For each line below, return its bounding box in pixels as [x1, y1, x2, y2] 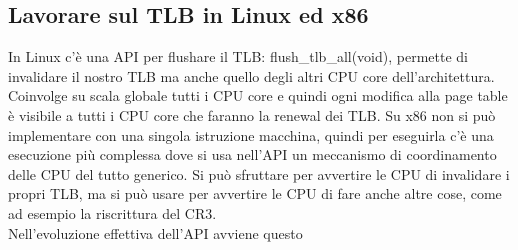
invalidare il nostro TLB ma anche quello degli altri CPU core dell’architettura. [8, 65, 495, 86]
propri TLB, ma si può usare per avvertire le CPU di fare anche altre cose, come [8, 183, 502, 204]
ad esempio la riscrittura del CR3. [8, 202, 217, 223]
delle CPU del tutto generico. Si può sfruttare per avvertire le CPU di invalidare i [8, 163, 510, 184]
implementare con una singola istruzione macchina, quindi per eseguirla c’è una [8, 124, 494, 145]
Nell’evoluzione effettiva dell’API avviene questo [8, 222, 303, 243]
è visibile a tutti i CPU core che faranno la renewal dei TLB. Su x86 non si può [8, 104, 496, 125]
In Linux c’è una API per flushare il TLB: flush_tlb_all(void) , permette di [8, 46, 468, 67]
